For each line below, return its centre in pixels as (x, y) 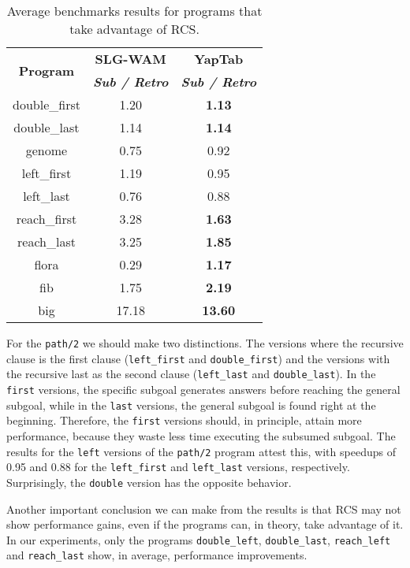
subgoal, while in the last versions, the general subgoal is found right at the (191, 405)
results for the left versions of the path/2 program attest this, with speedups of (201, 451)
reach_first (47, 219)
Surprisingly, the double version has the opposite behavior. (149, 482)
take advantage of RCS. (134, 29)
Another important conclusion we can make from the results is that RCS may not (204, 509)
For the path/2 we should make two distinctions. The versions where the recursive (205, 343)
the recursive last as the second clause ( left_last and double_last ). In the (191, 374)
